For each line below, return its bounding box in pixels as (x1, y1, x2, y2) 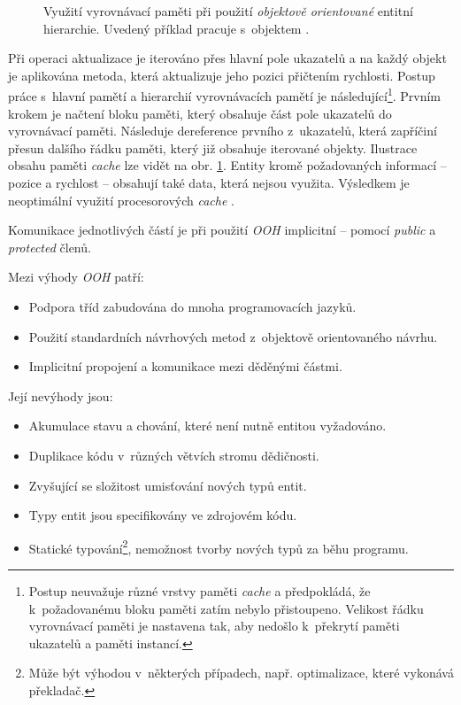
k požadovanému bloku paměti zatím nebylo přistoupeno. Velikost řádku (28, 599, 424, 617)
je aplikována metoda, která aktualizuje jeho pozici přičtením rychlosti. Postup (8, 66, 435, 84)
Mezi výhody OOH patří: (8, 267, 144, 286)
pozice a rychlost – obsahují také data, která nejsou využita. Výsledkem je (8, 174, 410, 191)
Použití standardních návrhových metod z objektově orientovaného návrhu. (28, 327, 438, 345)
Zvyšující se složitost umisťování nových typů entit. (28, 476, 307, 494)
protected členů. (8, 237, 91, 256)
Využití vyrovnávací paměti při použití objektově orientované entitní (43, 2, 413, 19)
